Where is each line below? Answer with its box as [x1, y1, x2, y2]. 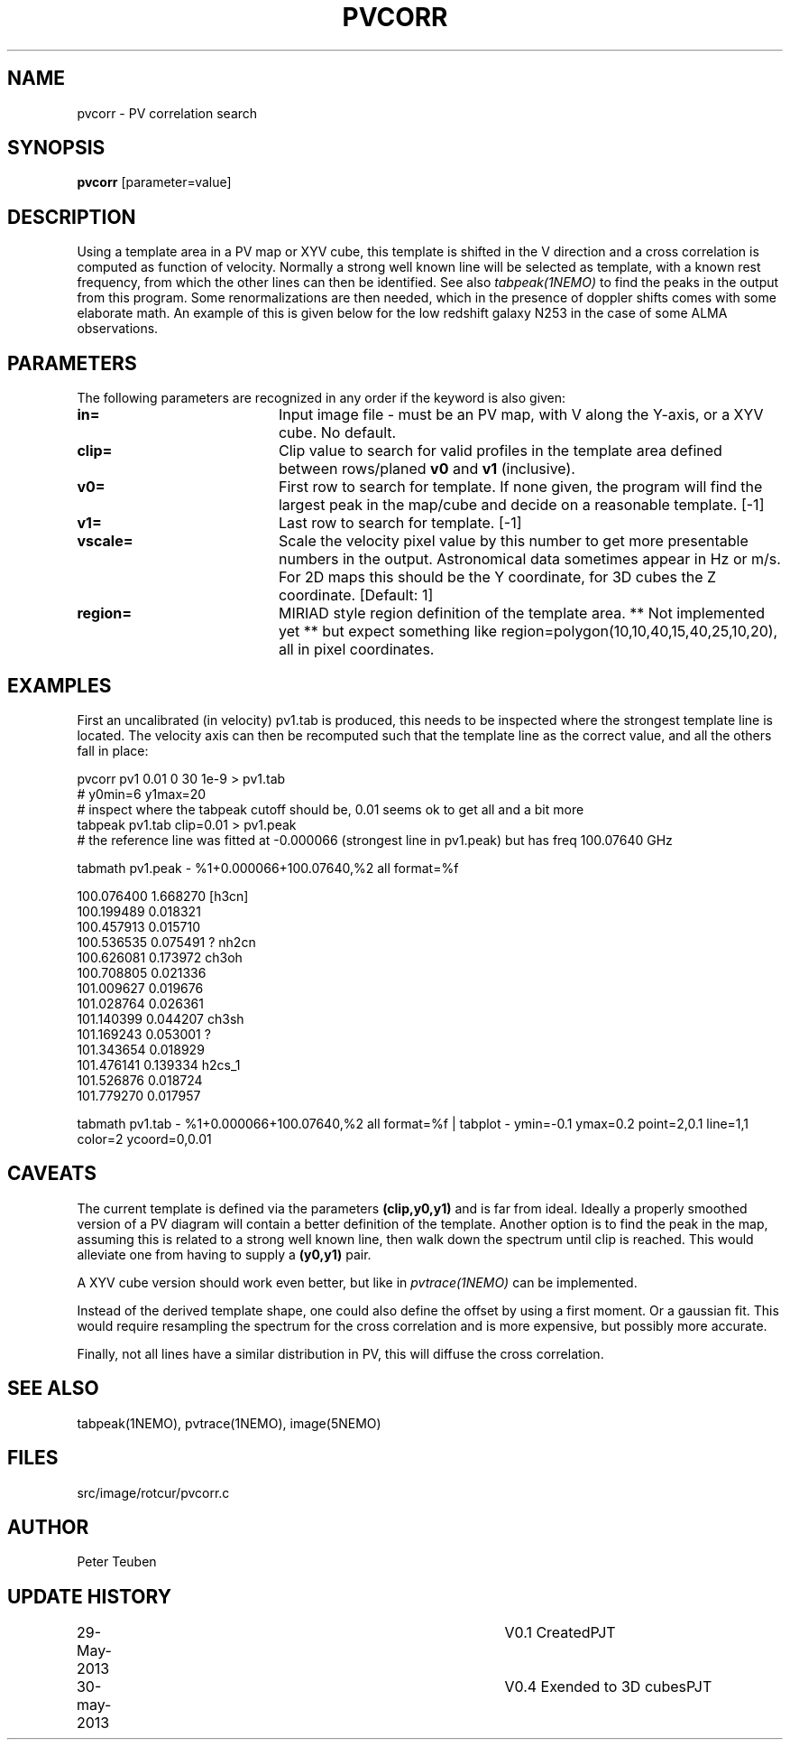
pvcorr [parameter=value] [77, 174, 232, 190]
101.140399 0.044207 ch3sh [77, 1010, 244, 1027]
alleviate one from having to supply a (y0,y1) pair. [77, 1246, 372, 1262]
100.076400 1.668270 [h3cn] [77, 887, 249, 904]
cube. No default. [278, 423, 397, 442]
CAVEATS [7, 1162, 96, 1185]
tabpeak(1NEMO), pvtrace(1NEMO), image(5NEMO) [77, 1415, 381, 1431]
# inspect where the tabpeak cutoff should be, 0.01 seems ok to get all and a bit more [77, 801, 584, 817]
